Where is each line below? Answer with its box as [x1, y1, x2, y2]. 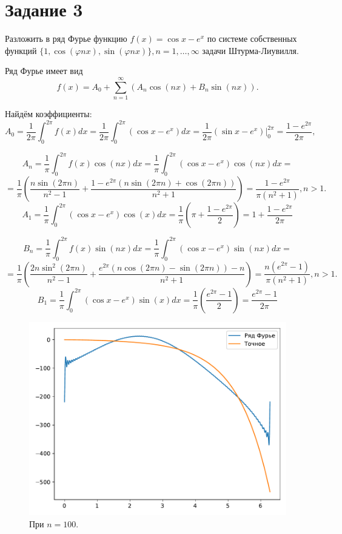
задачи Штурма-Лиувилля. [202, 44, 299, 56]
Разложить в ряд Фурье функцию [5, 32, 127, 45]
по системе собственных [207, 32, 297, 45]
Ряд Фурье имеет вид [5, 64, 83, 77]
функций [5, 44, 37, 56]
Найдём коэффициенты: [5, 107, 92, 120]
